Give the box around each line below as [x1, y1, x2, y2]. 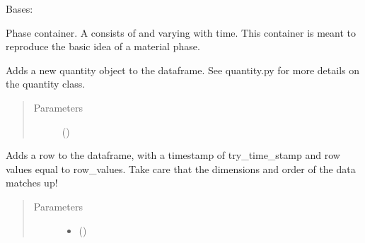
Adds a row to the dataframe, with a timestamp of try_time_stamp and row [6, 148, 340, 162]
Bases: [6, 1, 33, 16]
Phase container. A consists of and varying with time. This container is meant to [6, 25, 357, 40]
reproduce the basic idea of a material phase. [6, 39, 200, 54]
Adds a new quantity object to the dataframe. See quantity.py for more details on [6, 62, 360, 77]
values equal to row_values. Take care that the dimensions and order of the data [6, 161, 356, 176]
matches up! [6, 175, 58, 190]
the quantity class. [6, 76, 86, 91]
